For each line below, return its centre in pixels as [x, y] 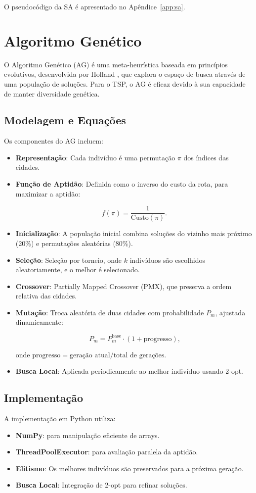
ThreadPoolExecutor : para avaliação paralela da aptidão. [107, 452]
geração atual [90, 355]
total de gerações [139, 355]
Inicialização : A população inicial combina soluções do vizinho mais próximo [134, 233]
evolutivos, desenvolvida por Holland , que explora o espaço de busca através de [125, 74]
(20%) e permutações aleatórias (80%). [74, 243]
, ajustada [230, 312]
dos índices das [206, 157]
